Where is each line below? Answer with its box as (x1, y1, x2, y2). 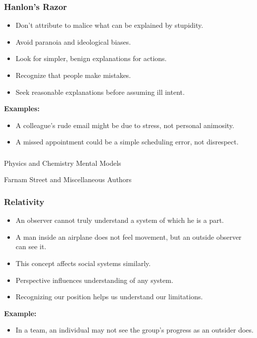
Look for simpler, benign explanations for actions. (15, 53, 167, 64)
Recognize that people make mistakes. (15, 70, 131, 80)
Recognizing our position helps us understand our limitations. (15, 291, 203, 302)
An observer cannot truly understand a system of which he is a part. (15, 215, 224, 225)
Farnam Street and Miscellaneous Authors (4, 174, 132, 185)
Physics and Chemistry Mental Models (4, 157, 121, 168)
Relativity (4, 196, 45, 207)
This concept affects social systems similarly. (15, 258, 151, 269)
